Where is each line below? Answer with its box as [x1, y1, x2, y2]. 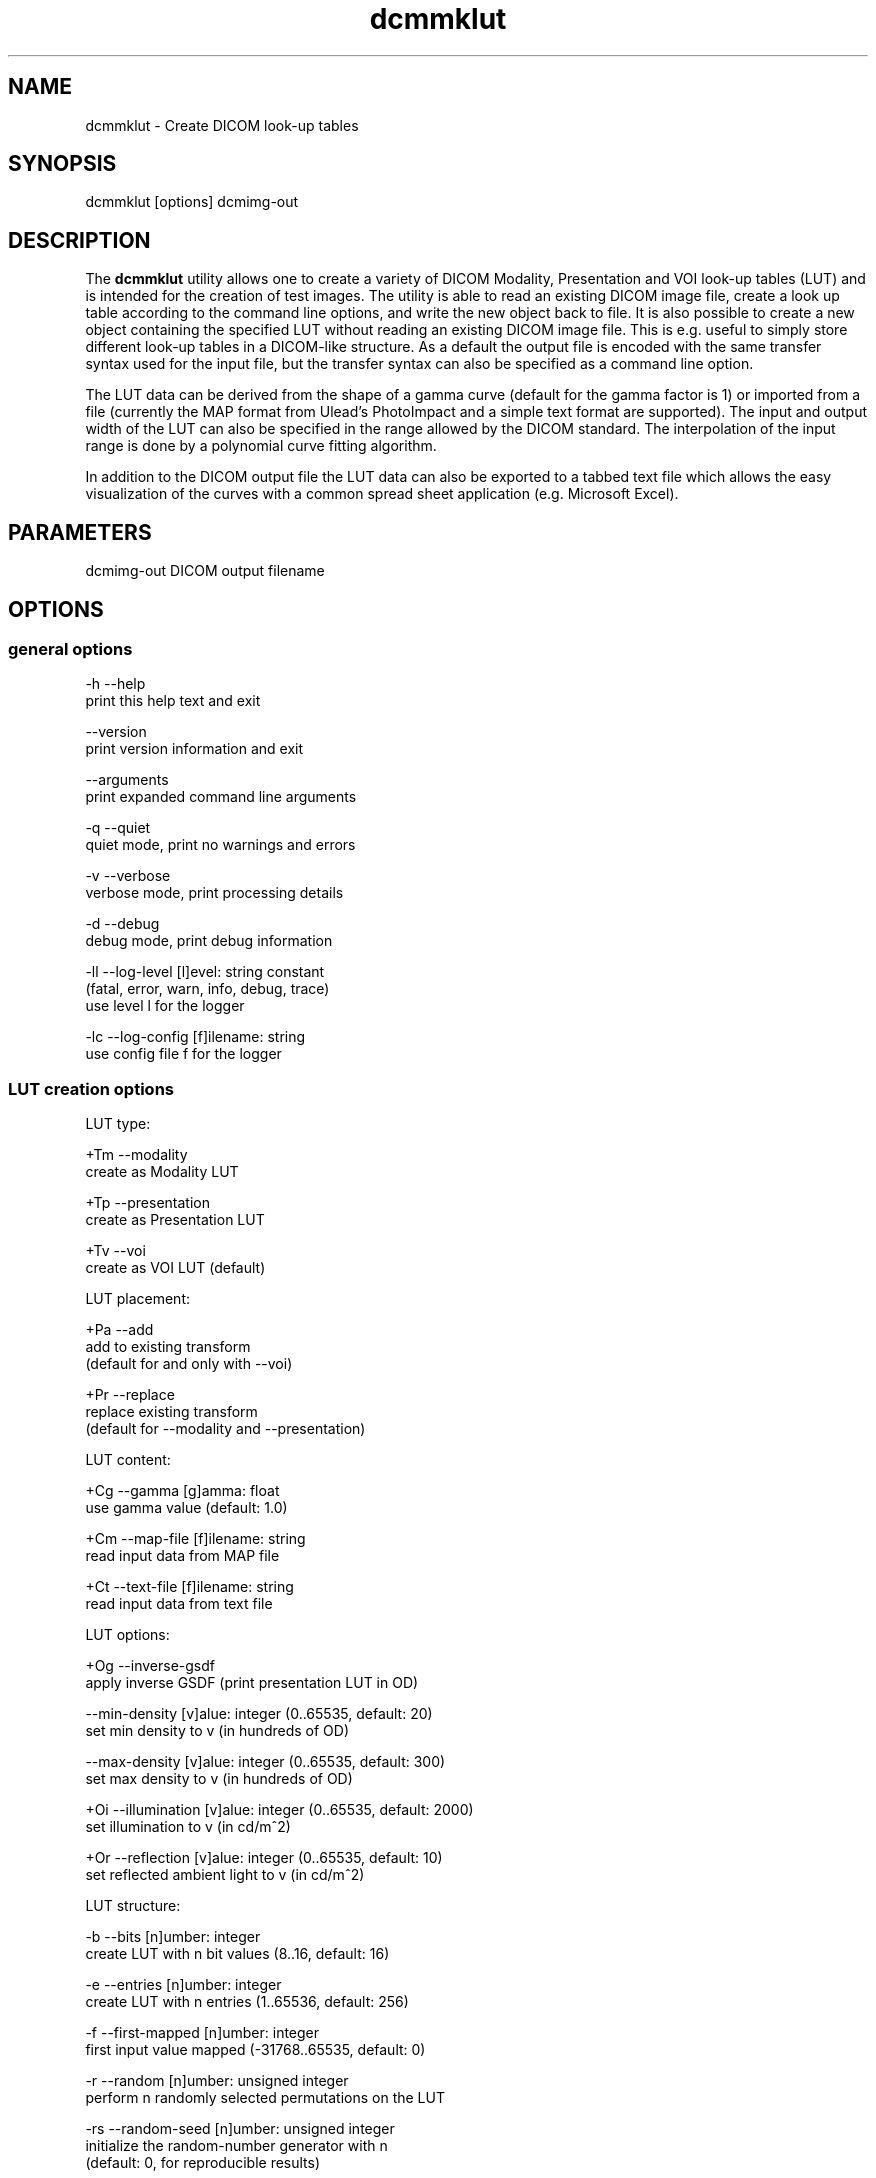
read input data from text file [85, 1595, 273, 1613]
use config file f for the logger [85, 1045, 282, 1063]
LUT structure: [85, 1897, 181, 1915]
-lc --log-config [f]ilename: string [85, 1028, 306, 1046]
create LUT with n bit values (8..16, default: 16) [85, 1945, 390, 1963]
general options [8, 638, 133, 659]
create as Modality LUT [85, 1163, 239, 1181]
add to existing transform [85, 1338, 251, 1356]
